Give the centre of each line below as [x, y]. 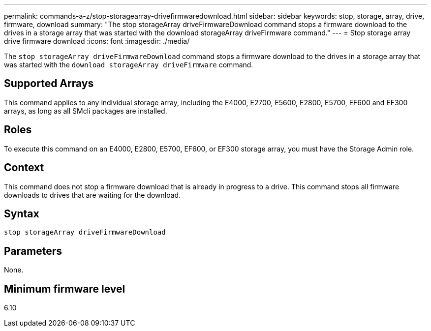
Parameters [33, 251]
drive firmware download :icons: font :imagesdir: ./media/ [97, 41]
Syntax [22, 213]
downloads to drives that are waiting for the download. [92, 195]
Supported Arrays [49, 84]
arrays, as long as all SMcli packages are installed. [86, 111]
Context [24, 168]
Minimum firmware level [65, 289]
